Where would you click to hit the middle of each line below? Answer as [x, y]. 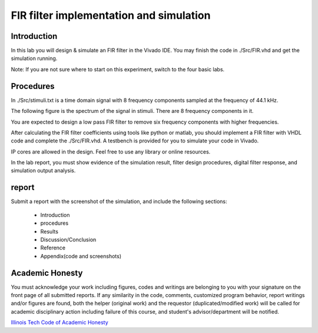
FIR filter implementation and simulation [111, 15]
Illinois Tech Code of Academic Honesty [59, 322]
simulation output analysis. [43, 171]
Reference [53, 248]
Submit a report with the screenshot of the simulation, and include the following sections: [119, 202]
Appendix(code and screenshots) [81, 256]
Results [49, 231]
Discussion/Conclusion [68, 239]
